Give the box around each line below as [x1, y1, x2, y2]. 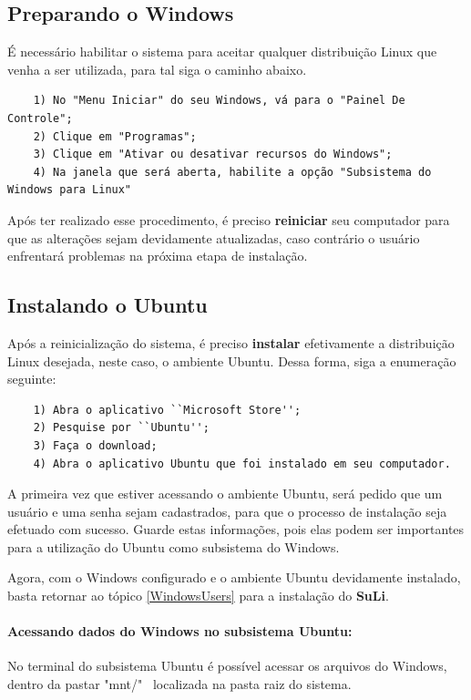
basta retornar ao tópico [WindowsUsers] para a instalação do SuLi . [7, 586, 389, 605]
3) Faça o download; [33, 438, 158, 452]
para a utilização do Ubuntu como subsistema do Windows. [7, 537, 340, 556]
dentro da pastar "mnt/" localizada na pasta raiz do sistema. [7, 674, 352, 694]
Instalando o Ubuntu [7, 291, 208, 319]
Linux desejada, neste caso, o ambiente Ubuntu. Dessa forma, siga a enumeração [7, 351, 456, 370]
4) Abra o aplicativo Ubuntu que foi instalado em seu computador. [33, 457, 451, 470]
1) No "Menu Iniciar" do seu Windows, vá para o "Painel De [33, 94, 405, 108]
